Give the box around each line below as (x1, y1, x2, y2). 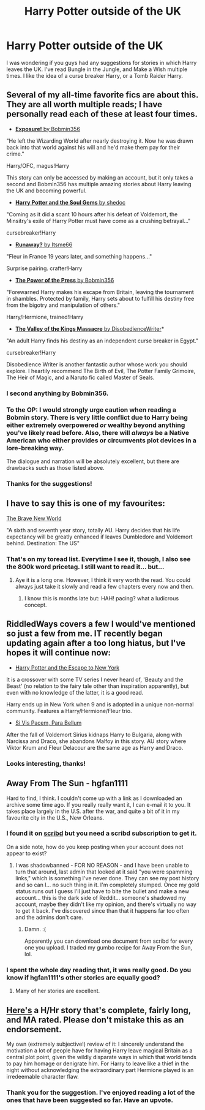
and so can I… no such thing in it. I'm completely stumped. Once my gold (15, 881, 199, 888)
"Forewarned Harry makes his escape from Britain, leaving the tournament (6, 288, 194, 295)
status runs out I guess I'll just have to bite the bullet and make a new (15, 887, 190, 895)
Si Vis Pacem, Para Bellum (15, 719, 82, 727)
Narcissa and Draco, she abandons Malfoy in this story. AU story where (6, 737, 187, 745)
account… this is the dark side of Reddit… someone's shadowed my (15, 894, 187, 901)
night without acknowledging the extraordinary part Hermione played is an (6, 1066, 194, 1073)
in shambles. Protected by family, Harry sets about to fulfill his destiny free (6, 295, 195, 302)
